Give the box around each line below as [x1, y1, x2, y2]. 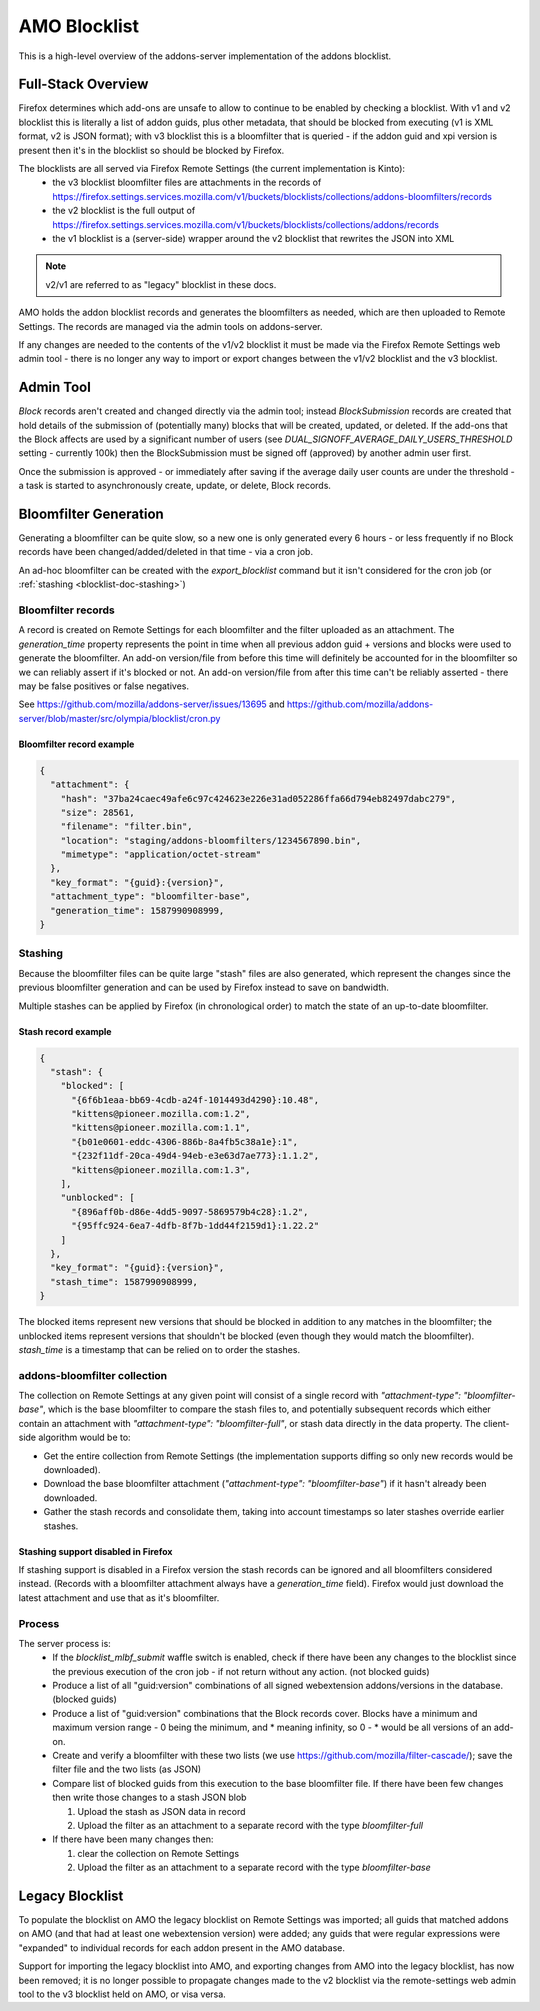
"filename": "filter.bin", [60, 821, 194, 832]
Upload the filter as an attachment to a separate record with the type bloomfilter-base [77, 1861, 431, 1874]
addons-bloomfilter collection [18, 1368, 168, 1382]
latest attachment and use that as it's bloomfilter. [18, 1591, 220, 1604]
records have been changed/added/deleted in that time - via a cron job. [18, 546, 314, 558]
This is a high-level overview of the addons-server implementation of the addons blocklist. [18, 50, 392, 62]
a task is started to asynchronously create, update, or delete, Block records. [18, 480, 332, 492]
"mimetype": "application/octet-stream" [60, 849, 262, 860]
